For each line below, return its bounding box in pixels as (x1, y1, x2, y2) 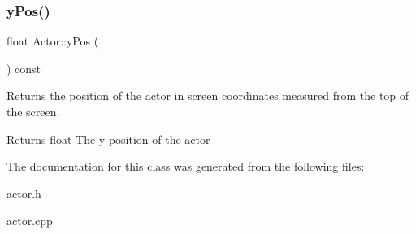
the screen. (6, 103, 60, 119)
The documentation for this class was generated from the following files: (6, 158, 365, 175)
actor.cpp (6, 212, 53, 229)
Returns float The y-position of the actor (6, 130, 210, 147)
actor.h (6, 184, 41, 201)
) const (6, 59, 41, 76)
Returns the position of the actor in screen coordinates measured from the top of (6, 87, 409, 104)
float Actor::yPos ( (6, 32, 99, 50)
